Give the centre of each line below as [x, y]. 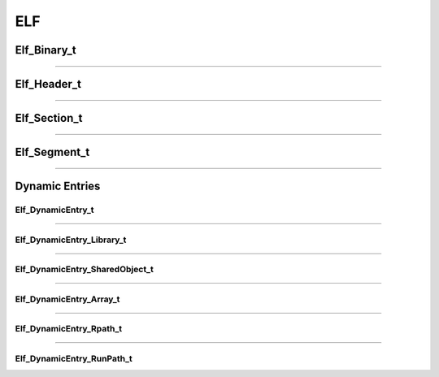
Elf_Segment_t [52, 152]
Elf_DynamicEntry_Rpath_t [68, 329]
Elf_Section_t [49, 118]
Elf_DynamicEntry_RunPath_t [74, 358]
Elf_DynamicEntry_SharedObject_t [84, 270]
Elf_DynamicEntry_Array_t [67, 299]
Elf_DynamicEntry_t [54, 210]
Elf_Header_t [48, 84]
